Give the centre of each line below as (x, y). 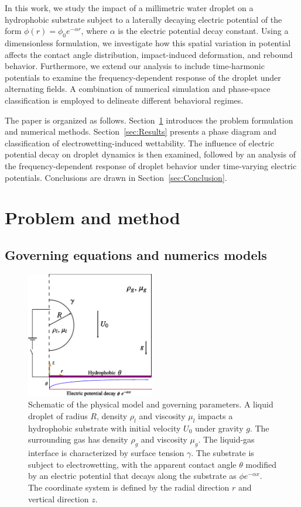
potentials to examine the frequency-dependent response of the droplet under (143, 77)
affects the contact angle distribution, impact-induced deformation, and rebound (149, 54)
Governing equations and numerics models (136, 254)
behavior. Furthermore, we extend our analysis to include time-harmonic (135, 66)
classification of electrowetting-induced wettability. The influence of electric (139, 143)
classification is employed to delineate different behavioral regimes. (124, 100)
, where (94, 31)
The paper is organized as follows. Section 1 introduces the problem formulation (149, 120)
